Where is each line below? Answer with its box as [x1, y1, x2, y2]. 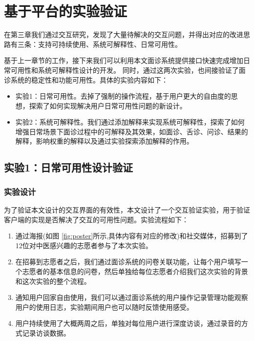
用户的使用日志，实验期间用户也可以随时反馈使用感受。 [15, 301, 193, 312]
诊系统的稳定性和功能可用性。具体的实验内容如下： [4, 74, 168, 85]
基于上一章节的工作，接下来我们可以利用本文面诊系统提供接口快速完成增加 [4, 55, 243, 65]
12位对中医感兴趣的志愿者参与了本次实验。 [15, 240, 152, 250]
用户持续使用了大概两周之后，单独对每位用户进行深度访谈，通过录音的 [15, 318, 241, 328]
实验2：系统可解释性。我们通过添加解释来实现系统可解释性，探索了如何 [15, 117, 245, 127]
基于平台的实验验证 [4, 1, 127, 21]
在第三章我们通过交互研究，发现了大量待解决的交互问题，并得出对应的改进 [4, 29, 243, 40]
